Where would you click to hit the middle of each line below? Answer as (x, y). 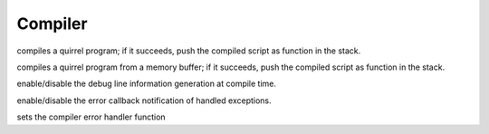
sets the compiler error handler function (91, 117)
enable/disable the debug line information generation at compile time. (146, 84)
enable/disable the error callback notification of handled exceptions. (144, 100)
